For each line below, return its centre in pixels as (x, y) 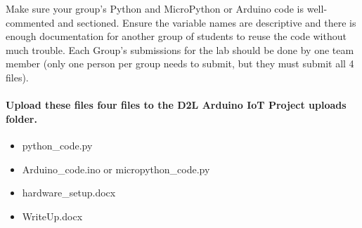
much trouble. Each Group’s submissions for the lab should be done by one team (180, 49)
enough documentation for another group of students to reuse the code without (176, 36)
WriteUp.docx (52, 216)
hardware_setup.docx (69, 193)
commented (30, 22)
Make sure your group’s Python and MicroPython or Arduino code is (155, 8)
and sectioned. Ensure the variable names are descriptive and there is (207, 22)
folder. (21, 118)
